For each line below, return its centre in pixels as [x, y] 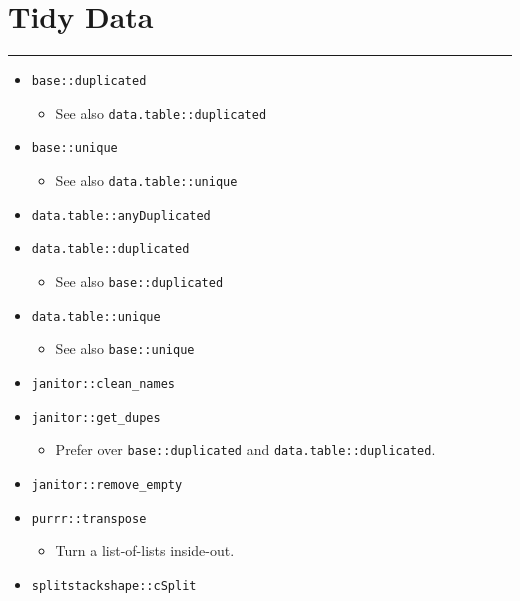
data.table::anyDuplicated [121, 215]
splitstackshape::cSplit [114, 585]
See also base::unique [125, 348]
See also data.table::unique [146, 180]
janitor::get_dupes [96, 417]
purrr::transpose [89, 518]
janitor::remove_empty [107, 485]
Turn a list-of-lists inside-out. [145, 550]
